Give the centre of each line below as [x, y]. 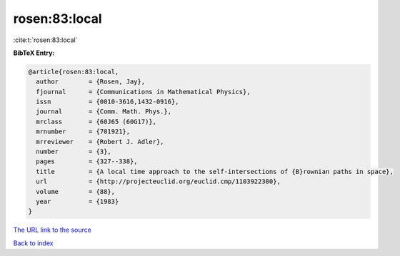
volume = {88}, [76, 191]
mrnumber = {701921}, [83, 132]
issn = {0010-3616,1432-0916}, [107, 102]
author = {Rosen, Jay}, [91, 82]
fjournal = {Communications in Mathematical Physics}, [143, 92]
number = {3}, [74, 152]
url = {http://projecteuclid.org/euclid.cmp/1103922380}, [159, 181]
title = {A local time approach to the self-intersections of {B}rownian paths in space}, [215, 171]
